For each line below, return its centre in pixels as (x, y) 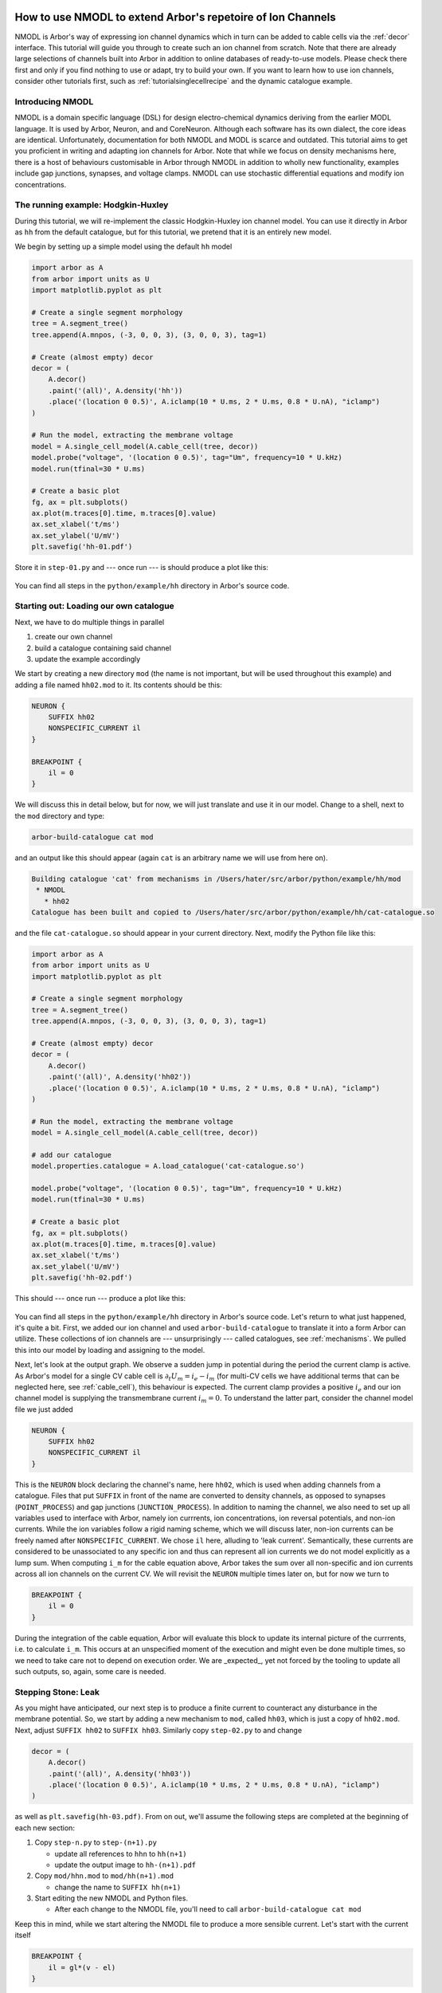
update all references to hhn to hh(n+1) (121, 1853)
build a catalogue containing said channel (103, 648)
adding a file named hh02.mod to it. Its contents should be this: (118, 685)
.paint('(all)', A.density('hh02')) (119, 1077)
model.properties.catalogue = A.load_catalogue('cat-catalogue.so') (168, 1166)
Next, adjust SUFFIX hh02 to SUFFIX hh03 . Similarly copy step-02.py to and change (158, 1730)
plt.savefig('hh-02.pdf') (82, 1278)
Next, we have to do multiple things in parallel (90, 622)
